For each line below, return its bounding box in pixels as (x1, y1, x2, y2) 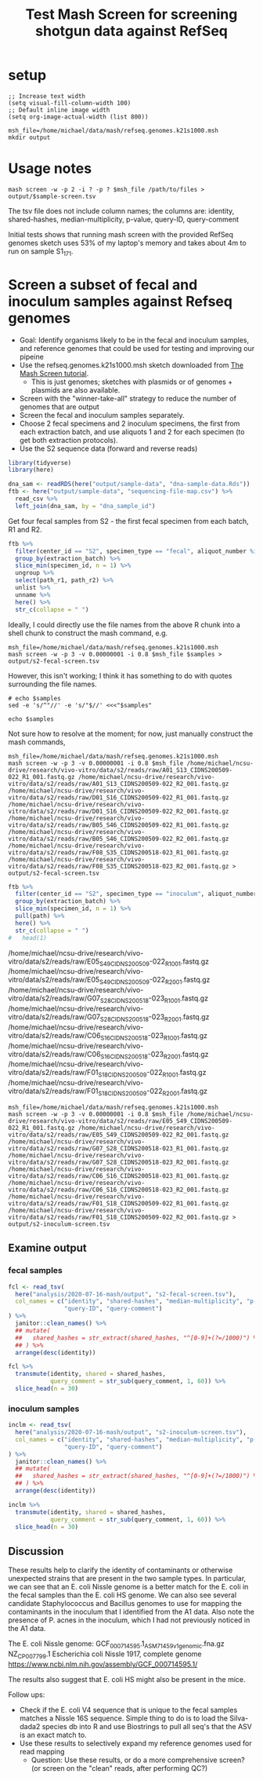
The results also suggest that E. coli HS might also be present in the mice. (8, 1674, 246, 1684)
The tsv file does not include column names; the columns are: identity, (8, 206, 235, 215)
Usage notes (8, 159, 92, 177)
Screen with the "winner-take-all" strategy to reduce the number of (19, 393, 237, 403)
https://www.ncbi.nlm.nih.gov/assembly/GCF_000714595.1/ (8, 1659, 198, 1669)
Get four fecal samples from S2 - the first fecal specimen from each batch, (8, 516, 249, 525)
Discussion (8, 1545, 64, 1558)
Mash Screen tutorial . (19, 368, 89, 378)
